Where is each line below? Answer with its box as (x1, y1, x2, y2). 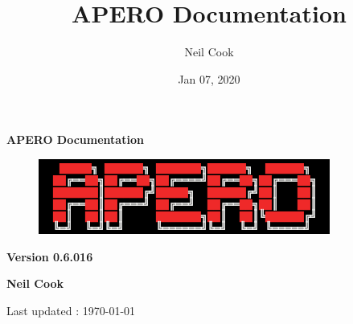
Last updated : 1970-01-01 (6, 301, 136, 318)
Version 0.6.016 (6, 248, 93, 265)
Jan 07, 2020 (178, 70, 240, 87)
